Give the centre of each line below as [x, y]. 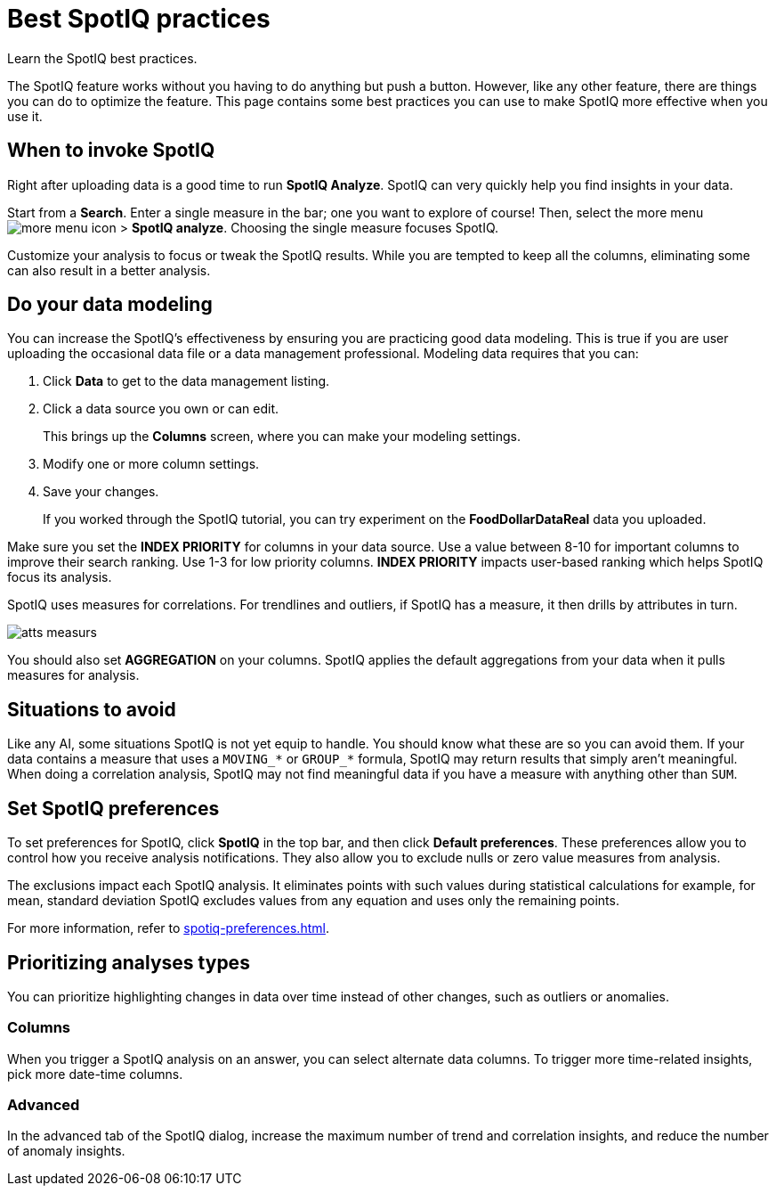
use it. [25, 116]
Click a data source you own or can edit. [161, 409]
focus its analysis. [60, 577]
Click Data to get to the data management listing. [186, 381]
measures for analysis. [73, 675]
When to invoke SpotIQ [111, 151]
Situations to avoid [92, 709]
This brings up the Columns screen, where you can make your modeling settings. [282, 437]
